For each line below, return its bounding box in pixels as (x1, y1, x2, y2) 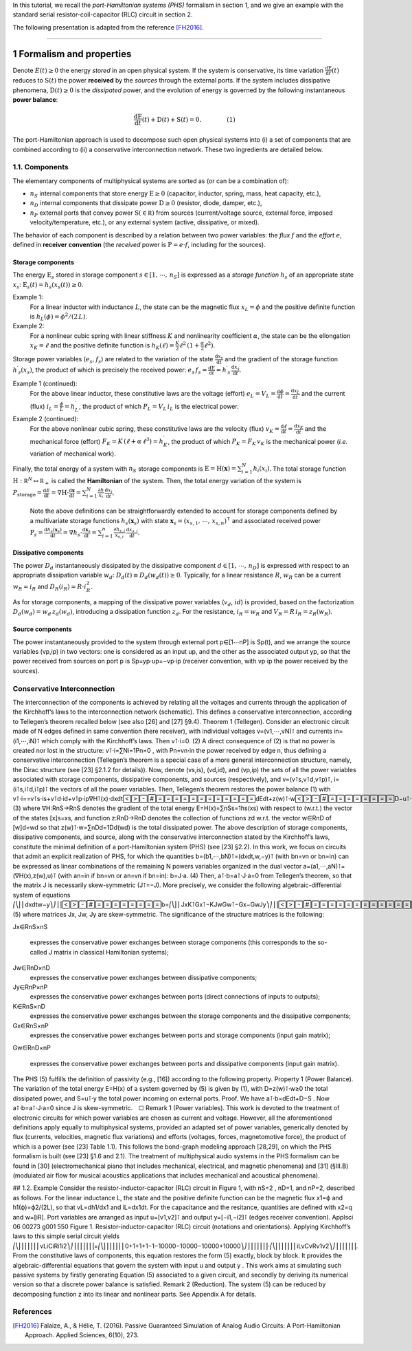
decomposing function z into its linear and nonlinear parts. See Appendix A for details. (12, 1290, 257, 1298)
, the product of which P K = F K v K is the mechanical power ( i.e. (168, 437, 348, 447)
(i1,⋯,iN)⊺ (12, 736, 41, 745)
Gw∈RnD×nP (12, 1043, 51, 1052)
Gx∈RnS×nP (12, 1021, 49, 1030)
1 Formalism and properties (12, 48, 132, 60)
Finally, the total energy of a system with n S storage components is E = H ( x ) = (12, 465, 237, 474)
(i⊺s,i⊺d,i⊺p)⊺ (12, 785, 48, 793)
